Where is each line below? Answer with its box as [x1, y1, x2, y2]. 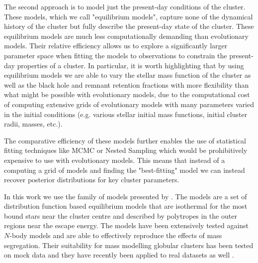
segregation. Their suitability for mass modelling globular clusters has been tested [4, 240, 254, 250]
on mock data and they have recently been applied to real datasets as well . [4, 250, 234, 260]
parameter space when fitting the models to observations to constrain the [4, 50, 227, 60]
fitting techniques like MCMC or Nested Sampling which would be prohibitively [4, 145, 248, 155]
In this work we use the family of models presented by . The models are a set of [4, 191, 247, 201]
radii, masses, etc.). [4, 119, 63, 129]
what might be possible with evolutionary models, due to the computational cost [4, 89, 250, 100]
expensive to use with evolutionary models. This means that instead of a [4, 154, 225, 165]
